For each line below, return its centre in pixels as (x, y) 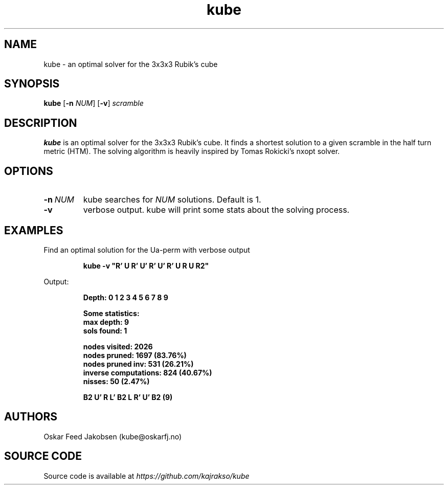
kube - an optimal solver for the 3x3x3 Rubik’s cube (131, 64)
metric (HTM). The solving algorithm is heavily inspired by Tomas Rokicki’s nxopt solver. (192, 151)
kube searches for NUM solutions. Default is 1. (172, 200)
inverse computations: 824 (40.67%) (148, 372)
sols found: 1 (105, 330)
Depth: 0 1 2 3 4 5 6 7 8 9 (126, 297)
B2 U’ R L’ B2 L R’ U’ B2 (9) (128, 397)
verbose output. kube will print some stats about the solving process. (216, 210)
